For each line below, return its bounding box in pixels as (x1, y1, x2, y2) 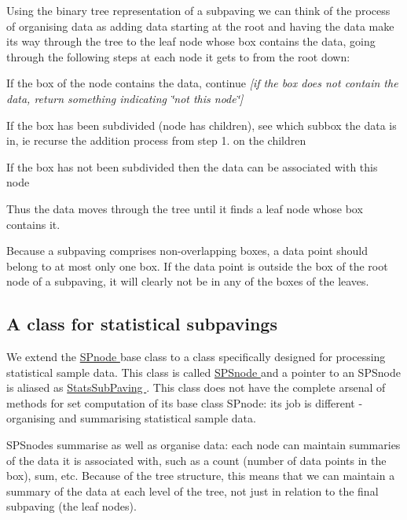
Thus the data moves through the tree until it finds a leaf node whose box (6, 200, 363, 216)
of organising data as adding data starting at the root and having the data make (6, 17, 394, 34)
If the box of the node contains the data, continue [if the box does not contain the (6, 75, 398, 91)
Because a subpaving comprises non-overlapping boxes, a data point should (6, 242, 368, 259)
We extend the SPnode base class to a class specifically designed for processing (6, 349, 386, 365)
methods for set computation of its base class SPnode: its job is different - (6, 394, 363, 411)
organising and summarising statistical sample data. (6, 410, 256, 426)
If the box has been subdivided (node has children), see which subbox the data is (6, 116, 397, 133)
